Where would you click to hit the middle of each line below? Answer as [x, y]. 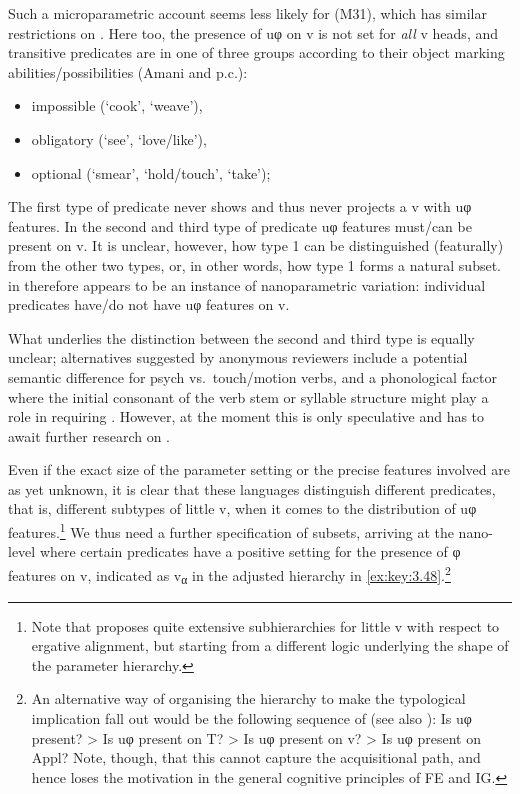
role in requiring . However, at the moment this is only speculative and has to [246, 416]
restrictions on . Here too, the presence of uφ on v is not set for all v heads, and [253, 32]
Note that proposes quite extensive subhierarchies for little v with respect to [265, 625]
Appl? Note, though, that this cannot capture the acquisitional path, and [256, 757]
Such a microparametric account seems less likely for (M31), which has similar [247, 13]
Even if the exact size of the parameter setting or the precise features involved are [259, 469]
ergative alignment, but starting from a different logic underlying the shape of [270, 645]
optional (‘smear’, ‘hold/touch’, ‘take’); [151, 172]
